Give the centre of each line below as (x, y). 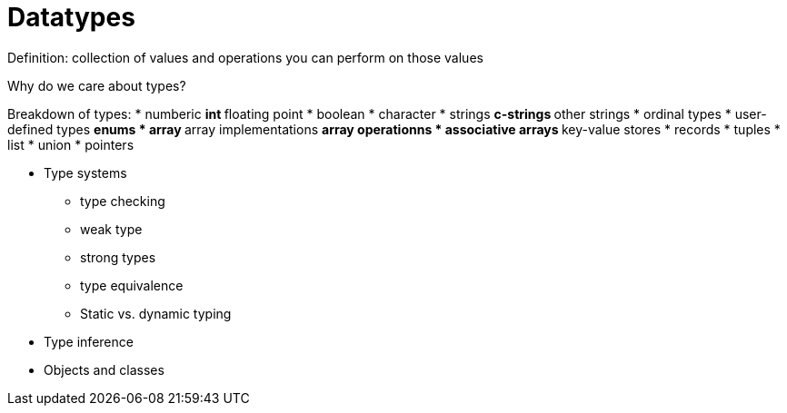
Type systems (85, 172)
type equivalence (132, 285)
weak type (111, 229)
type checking (123, 201)
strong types (118, 257)
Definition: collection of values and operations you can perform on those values (245, 57)
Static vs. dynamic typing (156, 313)
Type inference (89, 341)
